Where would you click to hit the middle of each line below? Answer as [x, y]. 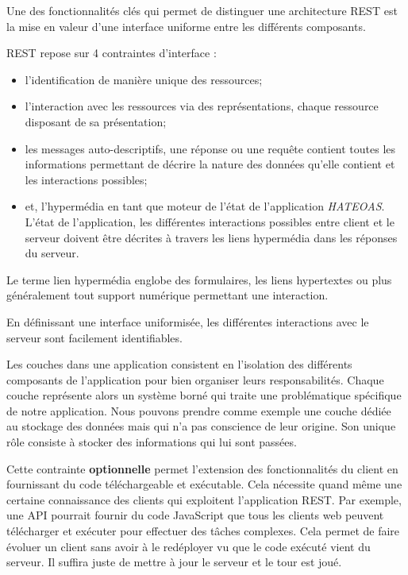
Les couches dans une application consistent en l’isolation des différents [179, 364]
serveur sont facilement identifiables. [94, 337]
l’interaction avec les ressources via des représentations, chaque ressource [202, 106]
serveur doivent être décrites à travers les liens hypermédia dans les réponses [211, 237]
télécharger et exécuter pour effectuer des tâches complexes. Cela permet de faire [203, 531]
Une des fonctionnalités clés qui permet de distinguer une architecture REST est [202, 10]
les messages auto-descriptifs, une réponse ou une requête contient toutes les [210, 148]
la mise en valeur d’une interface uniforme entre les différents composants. [186, 26]
